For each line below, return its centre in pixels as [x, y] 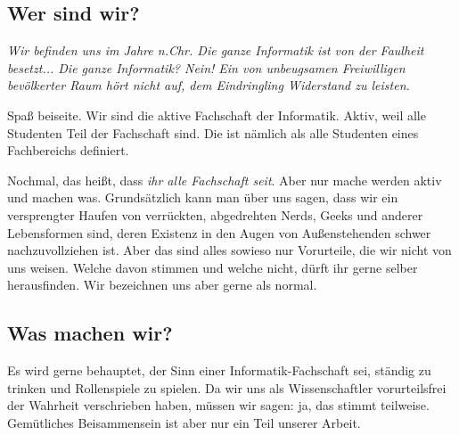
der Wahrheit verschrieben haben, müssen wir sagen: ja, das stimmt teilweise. [218, 405]
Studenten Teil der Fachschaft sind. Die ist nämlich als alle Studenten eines [213, 132]
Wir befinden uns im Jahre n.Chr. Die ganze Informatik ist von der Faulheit [216, 50]
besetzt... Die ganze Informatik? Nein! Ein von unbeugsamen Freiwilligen [206, 67]
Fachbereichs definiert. [68, 150]
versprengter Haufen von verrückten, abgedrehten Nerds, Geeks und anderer [215, 214]
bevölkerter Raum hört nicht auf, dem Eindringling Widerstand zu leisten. [209, 85]
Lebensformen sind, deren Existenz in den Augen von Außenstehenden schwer [219, 232]
